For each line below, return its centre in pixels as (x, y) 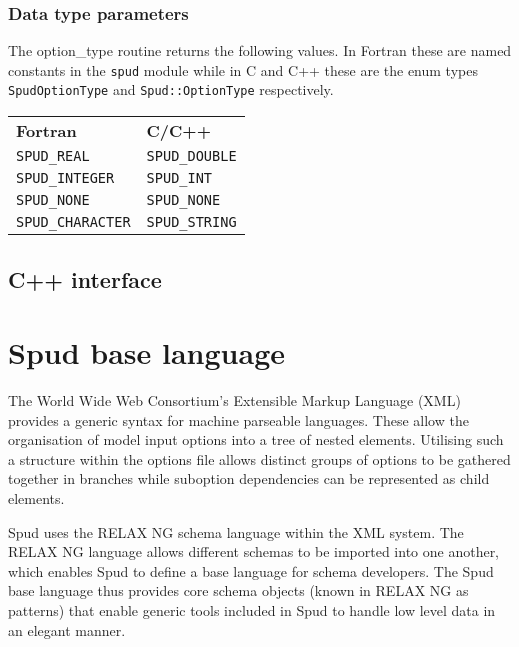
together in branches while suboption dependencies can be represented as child (249, 478)
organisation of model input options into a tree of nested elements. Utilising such (256, 439)
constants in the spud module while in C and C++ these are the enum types (243, 69)
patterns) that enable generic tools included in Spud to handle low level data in (252, 609)
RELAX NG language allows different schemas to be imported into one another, (254, 551)
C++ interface (85, 278)
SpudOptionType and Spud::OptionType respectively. (171, 89)
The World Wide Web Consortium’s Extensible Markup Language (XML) (234, 400)
